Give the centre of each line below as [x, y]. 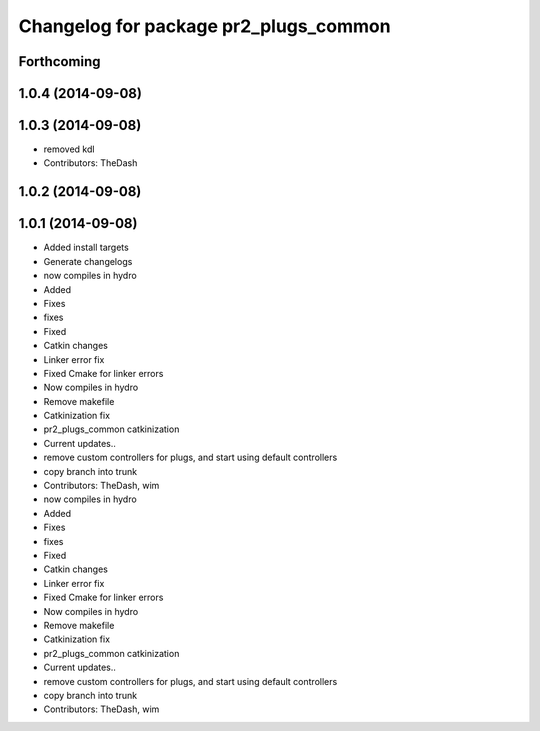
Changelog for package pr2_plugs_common [204, 26]
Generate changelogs [88, 261]
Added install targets [86, 247]
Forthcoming [59, 61]
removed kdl [69, 149]
